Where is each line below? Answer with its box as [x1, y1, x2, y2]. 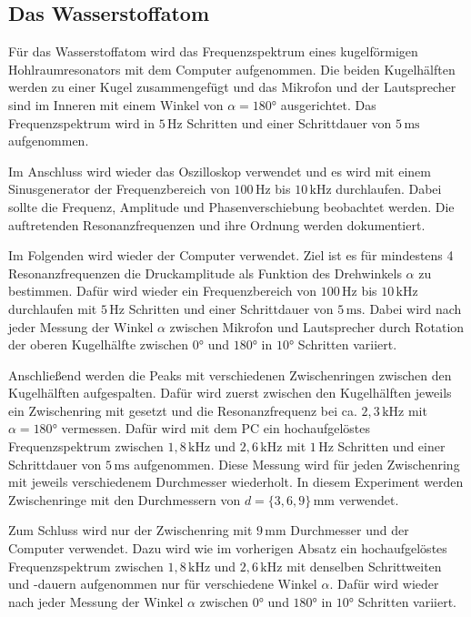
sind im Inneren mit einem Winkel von [8, 95, 224, 114]
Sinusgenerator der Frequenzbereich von [8, 179, 230, 198]
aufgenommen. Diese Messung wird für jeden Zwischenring [134, 454, 460, 473]
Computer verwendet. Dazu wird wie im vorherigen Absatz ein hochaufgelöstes [8, 539, 447, 558]
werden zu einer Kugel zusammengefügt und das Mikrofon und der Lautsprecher [8, 77, 456, 96]
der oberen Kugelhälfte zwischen [8, 335, 189, 354]
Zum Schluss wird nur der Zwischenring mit [8, 521, 253, 540]
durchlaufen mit [8, 298, 97, 318]
